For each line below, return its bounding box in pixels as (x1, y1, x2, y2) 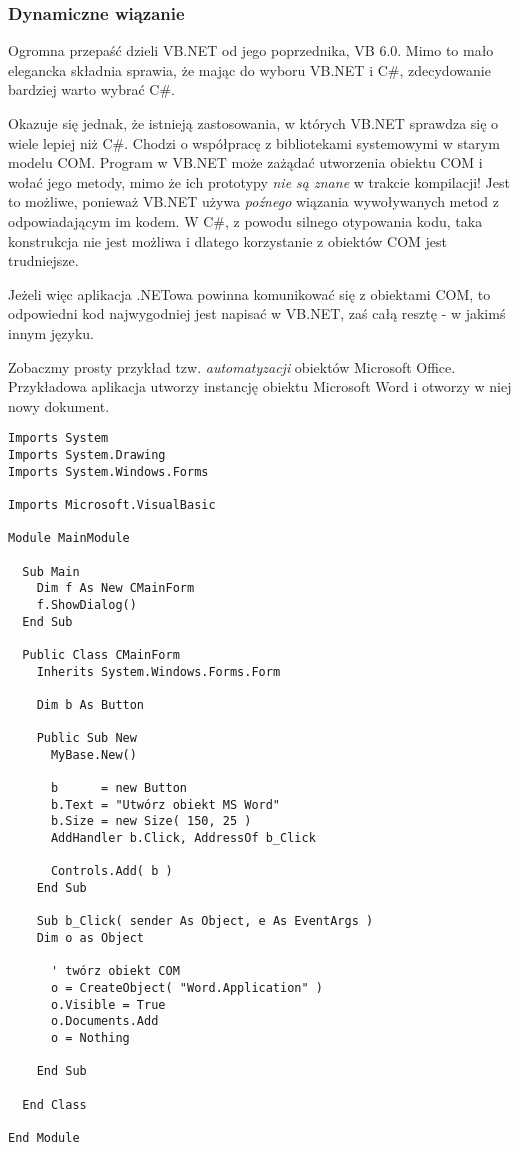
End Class (22, 1097, 87, 1112)
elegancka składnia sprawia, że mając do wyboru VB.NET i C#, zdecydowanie (8, 59, 491, 80)
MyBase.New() (50, 747, 137, 762)
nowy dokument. (8, 395, 110, 416)
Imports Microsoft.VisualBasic (8, 497, 216, 512)
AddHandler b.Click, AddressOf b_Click (50, 831, 316, 846)
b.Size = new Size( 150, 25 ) (50, 814, 252, 829)
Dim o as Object (36, 931, 145, 945)
